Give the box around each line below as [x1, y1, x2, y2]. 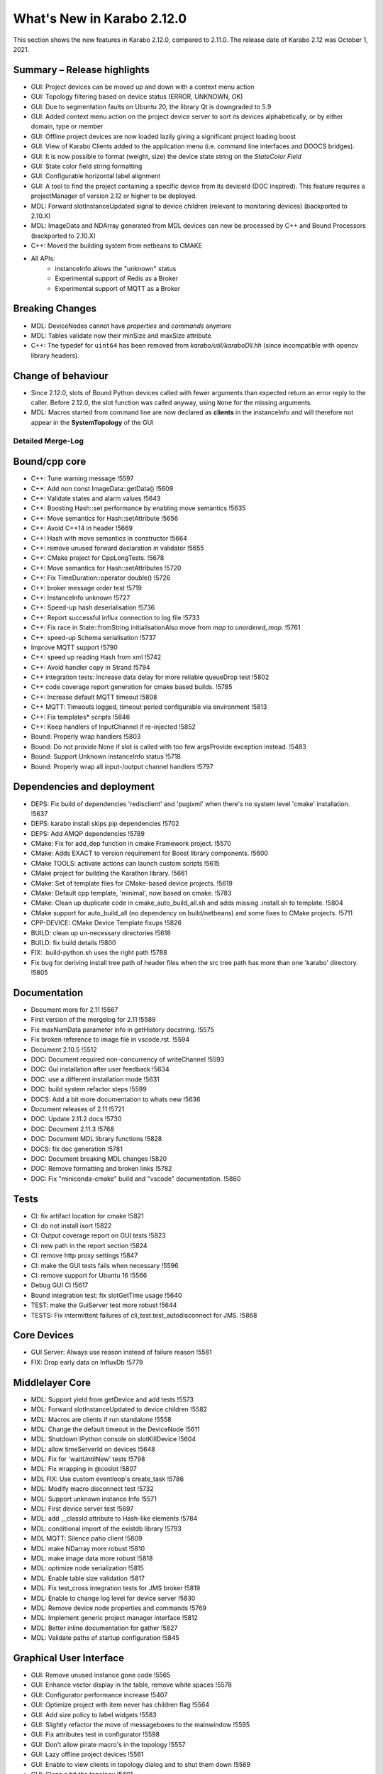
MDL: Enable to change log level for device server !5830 [30, 1594, 196, 1602]
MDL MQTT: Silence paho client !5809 [30, 1534, 143, 1543]
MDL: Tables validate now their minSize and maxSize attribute [30, 331, 212, 340]
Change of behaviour [13, 370, 109, 382]
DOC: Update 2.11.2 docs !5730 [30, 1115, 122, 1123]
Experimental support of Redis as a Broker [55, 274, 179, 283]
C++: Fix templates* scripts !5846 [30, 712, 131, 721]
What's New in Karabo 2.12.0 [13, 11, 187, 26]
